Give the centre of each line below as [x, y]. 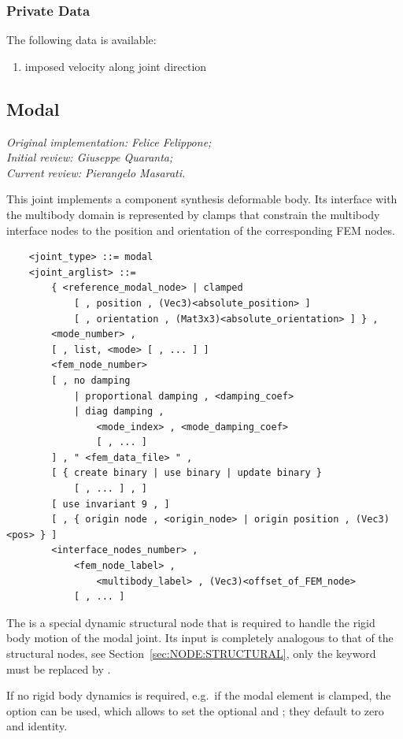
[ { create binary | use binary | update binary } [187, 473]
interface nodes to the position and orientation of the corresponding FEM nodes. [201, 230]
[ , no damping [91, 380]
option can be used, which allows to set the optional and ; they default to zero [195, 710]
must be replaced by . [59, 668]
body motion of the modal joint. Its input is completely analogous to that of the [200, 638]
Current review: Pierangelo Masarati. [96, 172]
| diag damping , [119, 412]
